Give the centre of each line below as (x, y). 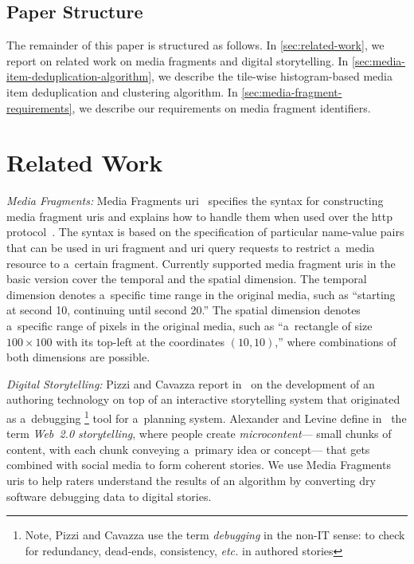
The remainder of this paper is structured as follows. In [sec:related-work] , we (195, 45)
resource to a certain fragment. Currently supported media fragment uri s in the (201, 263)
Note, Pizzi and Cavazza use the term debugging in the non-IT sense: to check (215, 535)
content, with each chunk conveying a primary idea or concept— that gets (188, 449)
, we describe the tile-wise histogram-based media (272, 76)
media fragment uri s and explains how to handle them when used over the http (199, 216)
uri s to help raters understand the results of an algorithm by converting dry (191, 481)
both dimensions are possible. (78, 357)
